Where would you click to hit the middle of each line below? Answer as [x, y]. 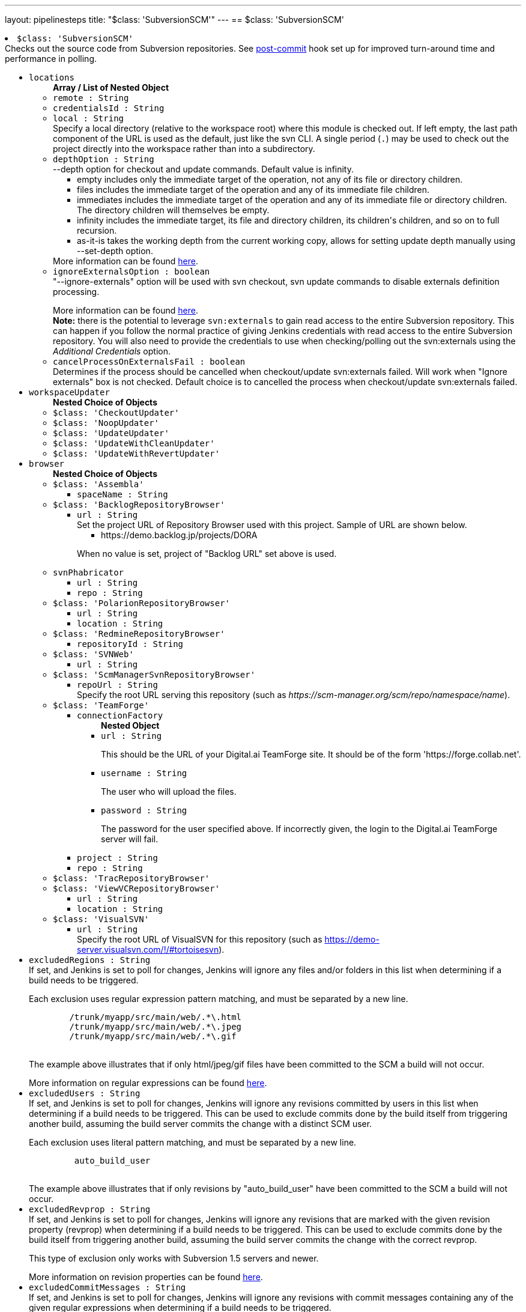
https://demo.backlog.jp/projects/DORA [179, 535]
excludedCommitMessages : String [107, 1287]
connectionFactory [120, 715]
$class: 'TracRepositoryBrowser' [131, 878]
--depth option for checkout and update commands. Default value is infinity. [204, 169]
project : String [117, 858]
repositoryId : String [130, 644]
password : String [144, 810]
